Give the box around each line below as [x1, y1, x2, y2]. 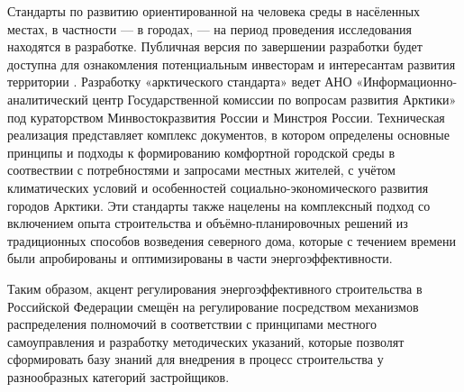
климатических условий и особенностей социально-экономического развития [7, 178, 429, 196]
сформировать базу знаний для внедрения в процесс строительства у [7, 350, 384, 369]
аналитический [7, 89, 88, 108]
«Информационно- [356, 72, 458, 91]
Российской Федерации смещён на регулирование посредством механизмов [7, 296, 419, 315]
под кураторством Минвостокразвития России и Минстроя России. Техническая [7, 107, 445, 126]
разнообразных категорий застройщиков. [7, 367, 230, 386]
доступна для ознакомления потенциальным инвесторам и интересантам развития [7, 54, 456, 73]
